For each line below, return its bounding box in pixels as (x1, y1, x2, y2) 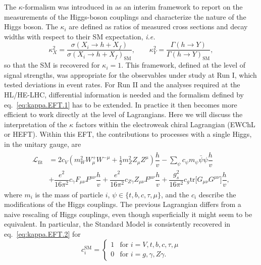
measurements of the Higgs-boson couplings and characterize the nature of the (4, 11, 246, 22)
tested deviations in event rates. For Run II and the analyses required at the (4, 79, 240, 90)
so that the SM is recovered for (4, 60, 100, 70)
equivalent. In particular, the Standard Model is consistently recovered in (4, 219, 231, 229)
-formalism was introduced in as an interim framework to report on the (22, 2, 243, 12)
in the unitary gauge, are (4, 138, 81, 149)
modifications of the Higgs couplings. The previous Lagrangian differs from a (4, 199, 241, 209)
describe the (198, 189, 236, 199)
